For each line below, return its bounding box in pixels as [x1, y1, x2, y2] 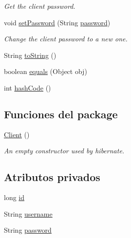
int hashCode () [4, 82, 51, 92]
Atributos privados [4, 169, 100, 184]
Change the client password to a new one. [4, 34, 128, 44]
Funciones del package [4, 106, 118, 121]
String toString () [4, 50, 56, 60]
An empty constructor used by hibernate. [4, 146, 125, 156]
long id [4, 192, 25, 202]
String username [4, 208, 53, 219]
